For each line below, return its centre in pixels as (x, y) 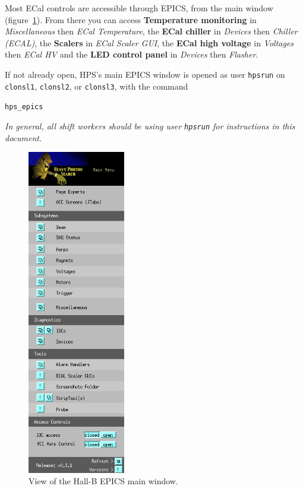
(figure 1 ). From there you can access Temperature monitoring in (131, 19)
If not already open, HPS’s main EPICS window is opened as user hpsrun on (145, 74)
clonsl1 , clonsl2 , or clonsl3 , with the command (97, 86)
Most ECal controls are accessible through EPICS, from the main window (139, 8)
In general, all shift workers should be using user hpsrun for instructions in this (150, 126)
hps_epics (24, 107)
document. (23, 137)
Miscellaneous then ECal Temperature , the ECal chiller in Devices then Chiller (151, 31)
